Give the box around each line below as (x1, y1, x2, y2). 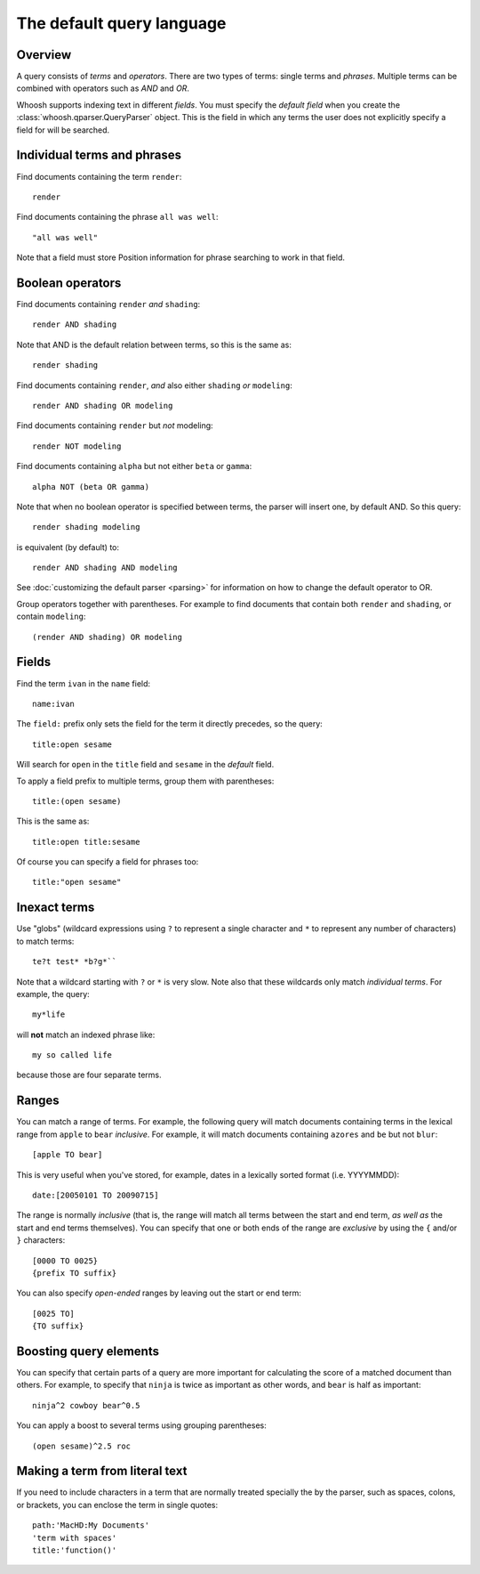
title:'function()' (32, 1546, 117, 1555)
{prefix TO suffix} (32, 1268, 117, 1278)
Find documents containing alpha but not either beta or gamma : (16, 461, 252, 472)
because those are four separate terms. (16, 1069, 162, 1081)
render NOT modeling (32, 441, 122, 451)
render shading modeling (32, 522, 140, 532)
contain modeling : (16, 611, 86, 622)
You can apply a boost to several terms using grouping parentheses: (16, 1420, 267, 1431)
